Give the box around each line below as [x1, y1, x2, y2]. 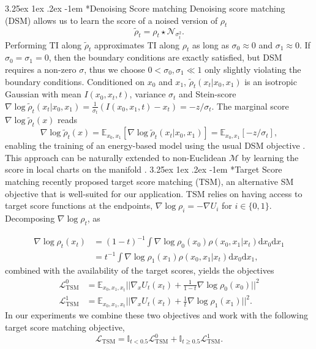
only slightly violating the [205, 63, 301, 75]
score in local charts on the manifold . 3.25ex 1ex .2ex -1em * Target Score [5, 163, 282, 176]
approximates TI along [94, 38, 179, 51]
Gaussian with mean [5, 88, 81, 100]
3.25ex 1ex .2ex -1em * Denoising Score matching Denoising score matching [5, 2, 285, 14]
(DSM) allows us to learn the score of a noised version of [5, 13, 218, 26]
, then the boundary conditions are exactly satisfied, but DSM [48, 51, 282, 64]
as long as [192, 38, 229, 51]
